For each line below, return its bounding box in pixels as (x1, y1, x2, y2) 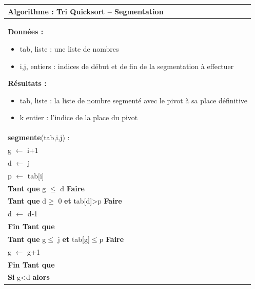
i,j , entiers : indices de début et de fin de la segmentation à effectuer (19, 60, 234, 71)
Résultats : (8, 78, 47, 88)
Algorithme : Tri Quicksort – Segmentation (8, 6, 164, 16)
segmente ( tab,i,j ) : (8, 132, 70, 143)
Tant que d (8, 195, 47, 206)
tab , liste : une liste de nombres (19, 43, 119, 54)
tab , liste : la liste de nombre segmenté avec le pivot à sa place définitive (19, 95, 248, 105)
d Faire (60, 183, 85, 193)
